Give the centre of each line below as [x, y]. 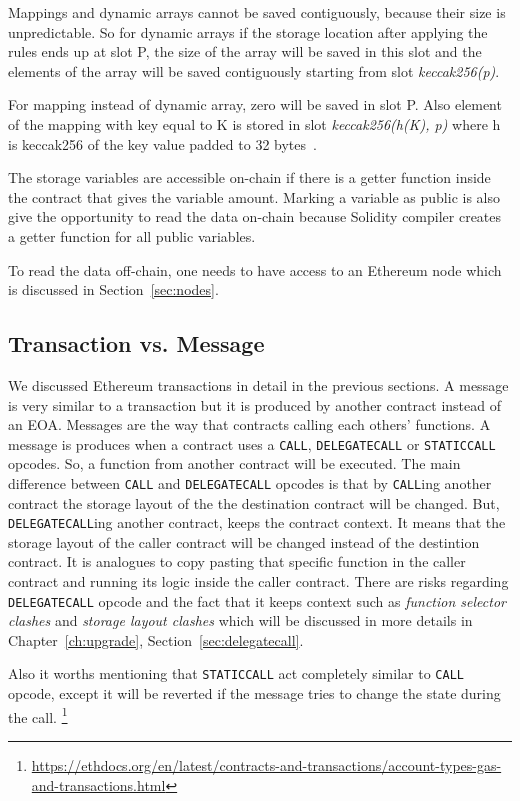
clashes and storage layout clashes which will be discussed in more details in [240, 620]
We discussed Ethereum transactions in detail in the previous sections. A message [258, 384]
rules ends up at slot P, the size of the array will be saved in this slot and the [245, 51]
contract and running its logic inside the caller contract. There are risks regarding [258, 581]
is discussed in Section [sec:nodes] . [113, 289]
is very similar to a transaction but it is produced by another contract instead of [254, 404]
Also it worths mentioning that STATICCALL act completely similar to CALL [236, 673]
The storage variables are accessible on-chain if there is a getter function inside [249, 177]
